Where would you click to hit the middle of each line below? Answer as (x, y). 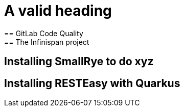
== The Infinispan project (47, 42)
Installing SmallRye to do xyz (79, 62)
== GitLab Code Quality (44, 33)
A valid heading (58, 11)
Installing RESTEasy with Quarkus (92, 83)
